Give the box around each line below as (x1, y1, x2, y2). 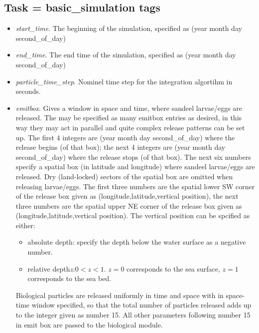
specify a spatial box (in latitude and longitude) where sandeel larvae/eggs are (15, 161, 255, 172)
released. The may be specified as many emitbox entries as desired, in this (15, 112, 242, 123)
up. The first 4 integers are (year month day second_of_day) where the (15, 132, 235, 142)
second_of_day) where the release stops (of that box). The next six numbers (15, 151, 251, 162)
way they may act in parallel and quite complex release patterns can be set (15, 122, 245, 132)
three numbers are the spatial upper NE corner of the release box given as (15, 200, 242, 211)
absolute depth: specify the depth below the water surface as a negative (27, 237, 246, 247)
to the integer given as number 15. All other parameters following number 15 (15, 310, 251, 320)
